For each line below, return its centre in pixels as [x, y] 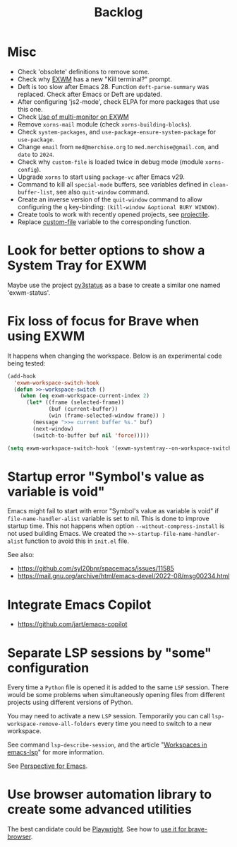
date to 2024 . [36, 154]
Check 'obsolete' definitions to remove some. [84, 71]
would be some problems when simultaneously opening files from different [116, 695]
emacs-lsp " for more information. [56, 752]
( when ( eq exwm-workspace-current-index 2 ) [85, 396]
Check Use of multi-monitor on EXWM [73, 117]
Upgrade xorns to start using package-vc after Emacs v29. [101, 177]
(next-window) [53, 428]
